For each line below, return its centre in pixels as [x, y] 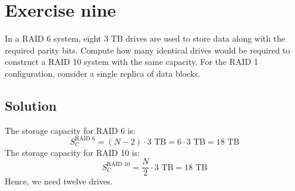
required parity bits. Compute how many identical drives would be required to [147, 50]
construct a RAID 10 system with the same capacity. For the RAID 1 [131, 62]
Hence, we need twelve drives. [59, 181]
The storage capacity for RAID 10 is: [72, 152]
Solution [31, 105]
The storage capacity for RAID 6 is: [70, 130]
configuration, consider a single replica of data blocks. [103, 73]
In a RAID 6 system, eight [53, 38]
